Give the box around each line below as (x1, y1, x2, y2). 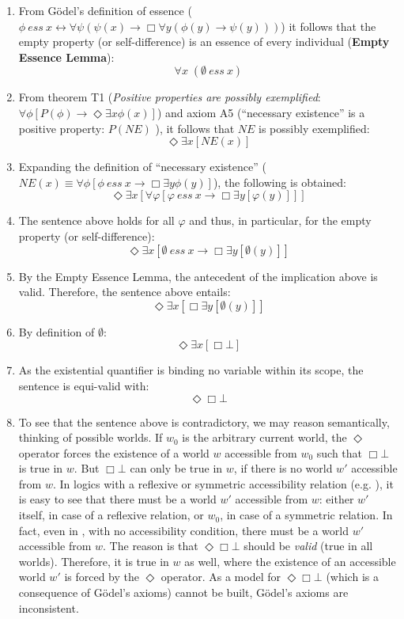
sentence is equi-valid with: (18, 377, 149, 393)
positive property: (18, 120, 105, 136)
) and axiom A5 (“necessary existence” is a (157, 104, 365, 120)
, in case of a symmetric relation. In (220, 507, 393, 523)
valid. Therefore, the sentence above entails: (18, 283, 231, 300)
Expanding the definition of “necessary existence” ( (18, 158, 266, 175)
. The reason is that (103, 537, 198, 554)
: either (319, 491, 354, 507)
